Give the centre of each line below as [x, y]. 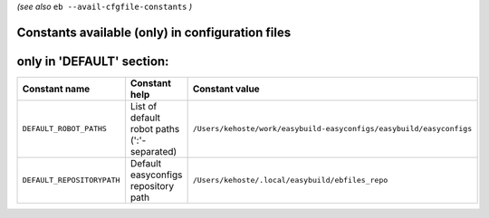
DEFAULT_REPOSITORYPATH [71, 180]
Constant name [56, 89]
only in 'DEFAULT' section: [93, 61]
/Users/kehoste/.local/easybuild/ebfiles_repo [290, 180]
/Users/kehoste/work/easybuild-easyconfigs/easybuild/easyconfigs [332, 129]
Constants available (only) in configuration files [154, 32]
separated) [153, 151]
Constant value [226, 89]
